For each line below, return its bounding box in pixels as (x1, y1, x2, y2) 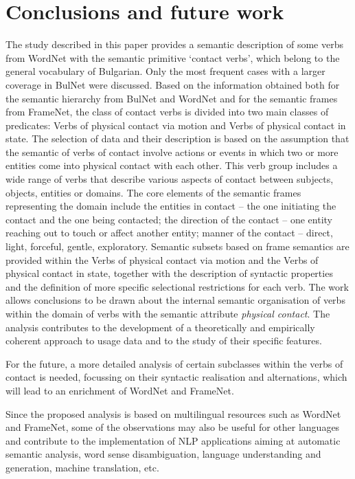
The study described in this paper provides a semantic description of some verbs (5, 37, 343, 52)
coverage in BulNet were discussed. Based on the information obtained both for (5, 77, 340, 91)
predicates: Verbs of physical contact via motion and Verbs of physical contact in (5, 118, 346, 132)
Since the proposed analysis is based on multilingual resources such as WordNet (5, 406, 341, 421)
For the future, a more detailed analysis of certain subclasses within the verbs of (5, 356, 343, 370)
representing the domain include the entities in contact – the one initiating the (5, 199, 336, 213)
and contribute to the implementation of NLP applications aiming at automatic (5, 433, 341, 447)
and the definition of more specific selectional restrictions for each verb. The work (5, 279, 349, 293)
